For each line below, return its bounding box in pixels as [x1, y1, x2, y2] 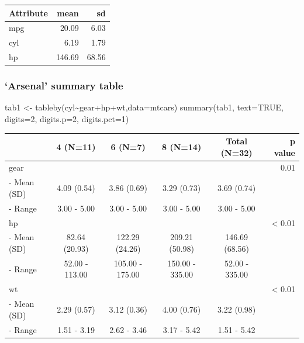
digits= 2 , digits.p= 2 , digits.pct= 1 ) [5, 112, 129, 124]
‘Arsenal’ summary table [5, 78, 123, 93]
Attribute [9, 6, 48, 19]
